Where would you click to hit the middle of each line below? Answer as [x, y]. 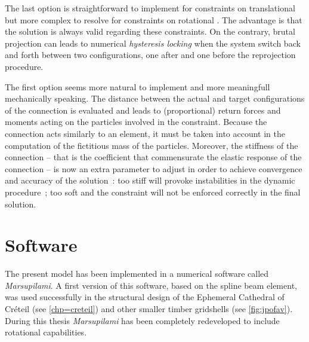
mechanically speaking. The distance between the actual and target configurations [155, 98]
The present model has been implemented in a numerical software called [137, 274]
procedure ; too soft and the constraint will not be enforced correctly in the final [153, 192]
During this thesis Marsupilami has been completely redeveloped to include [142, 320]
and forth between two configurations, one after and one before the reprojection [150, 55]
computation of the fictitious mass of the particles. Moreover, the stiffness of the [152, 145]
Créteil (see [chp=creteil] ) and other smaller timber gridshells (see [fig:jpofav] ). [149, 309]
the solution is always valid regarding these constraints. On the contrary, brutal [150, 31]
